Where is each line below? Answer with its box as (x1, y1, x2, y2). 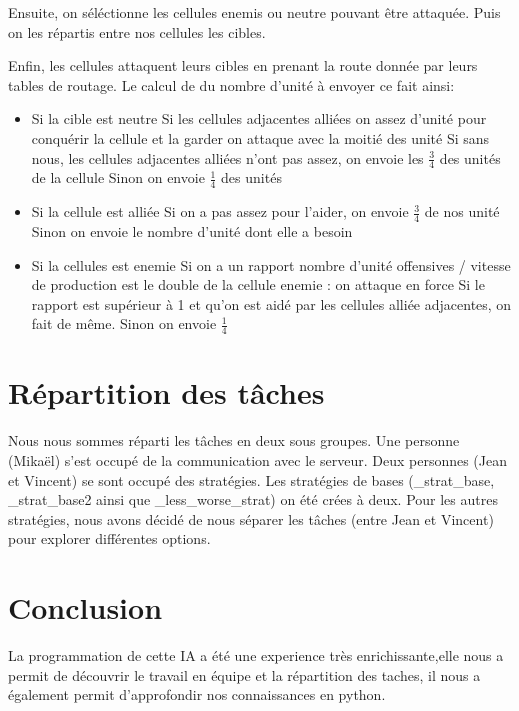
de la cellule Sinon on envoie (31, 167, 205, 188)
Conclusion (8, 587, 163, 628)
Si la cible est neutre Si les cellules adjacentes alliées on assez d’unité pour (31, 108, 487, 129)
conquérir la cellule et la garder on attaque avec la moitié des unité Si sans (31, 127, 490, 148)
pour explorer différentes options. (8, 528, 211, 549)
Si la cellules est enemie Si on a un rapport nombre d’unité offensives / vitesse (31, 254, 511, 275)
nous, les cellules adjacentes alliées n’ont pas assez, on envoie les (31, 147, 424, 168)
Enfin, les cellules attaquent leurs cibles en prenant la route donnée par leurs (8, 55, 478, 76)
